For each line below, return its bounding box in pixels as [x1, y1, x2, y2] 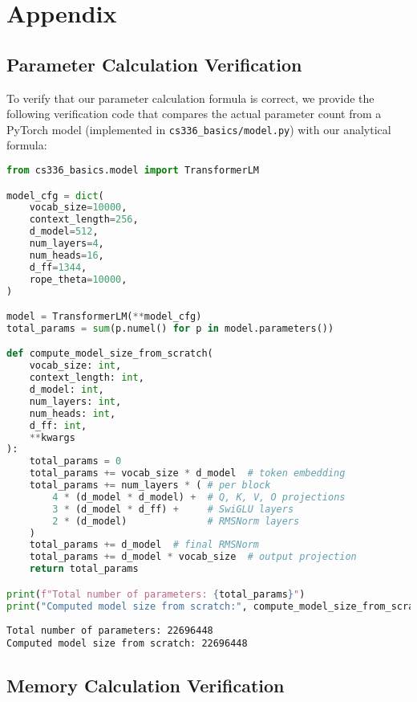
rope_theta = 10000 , [29, 273, 128, 285]
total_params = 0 [29, 455, 122, 467]
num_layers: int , [29, 395, 122, 407]
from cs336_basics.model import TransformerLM [6, 165, 260, 177]
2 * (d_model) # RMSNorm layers [52, 515, 300, 527]
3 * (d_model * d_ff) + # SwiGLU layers [52, 503, 294, 515]
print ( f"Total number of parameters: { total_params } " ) [6, 588, 306, 600]
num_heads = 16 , [29, 249, 104, 261]
